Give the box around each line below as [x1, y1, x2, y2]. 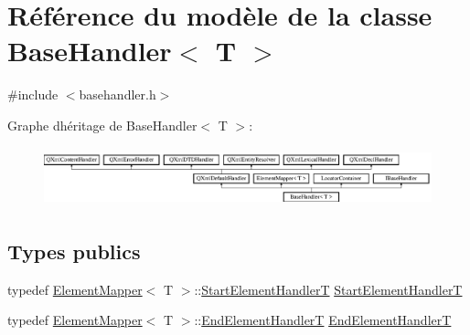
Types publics [7, 236, 141, 265]
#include [7, 85, 59, 104]
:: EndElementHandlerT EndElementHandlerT [194, 310, 452, 330]
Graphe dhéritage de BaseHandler [7, 115, 198, 134]
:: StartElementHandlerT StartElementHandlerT [194, 279, 463, 298]
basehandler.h [79, 85, 156, 104]
